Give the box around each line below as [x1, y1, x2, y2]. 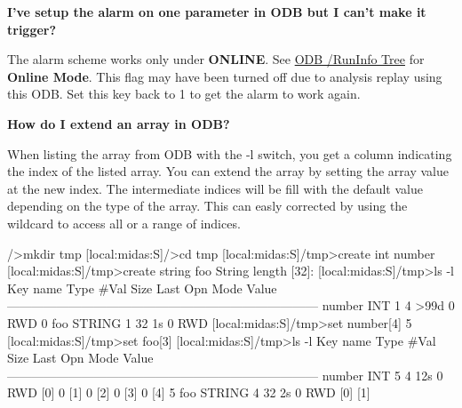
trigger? [7, 20, 57, 38]
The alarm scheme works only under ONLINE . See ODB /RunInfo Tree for [7, 50, 425, 68]
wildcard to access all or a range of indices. [7, 213, 241, 232]
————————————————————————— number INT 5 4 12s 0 [7, 365, 443, 384]
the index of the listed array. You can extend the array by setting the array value [7, 162, 450, 180]
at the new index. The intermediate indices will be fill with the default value [7, 179, 423, 197]
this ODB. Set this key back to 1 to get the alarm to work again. [7, 84, 361, 103]
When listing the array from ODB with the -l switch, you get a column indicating [7, 144, 452, 163]
